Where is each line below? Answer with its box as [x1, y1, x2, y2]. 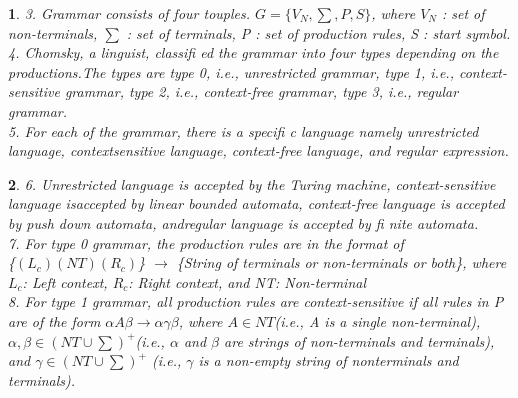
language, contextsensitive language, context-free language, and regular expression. [8, 140, 509, 161]
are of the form [8, 310, 101, 331]
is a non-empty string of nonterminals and [198, 350, 459, 371]
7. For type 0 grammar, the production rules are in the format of [8, 232, 404, 253]
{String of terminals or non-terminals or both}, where [176, 252, 507, 273]
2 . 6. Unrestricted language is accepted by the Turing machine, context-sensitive [8, 173, 496, 194]
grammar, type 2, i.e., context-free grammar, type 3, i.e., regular [64, 81, 459, 102]
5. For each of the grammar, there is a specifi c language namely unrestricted [8, 120, 479, 141]
